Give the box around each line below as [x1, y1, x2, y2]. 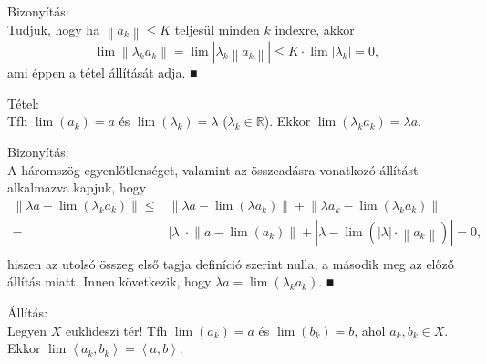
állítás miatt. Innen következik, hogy [7, 272, 212, 291]
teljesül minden [174, 19, 260, 38]
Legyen [7, 320, 47, 339]
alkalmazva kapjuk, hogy [7, 178, 147, 197]
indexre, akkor [275, 19, 355, 38]
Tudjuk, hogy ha [7, 19, 100, 38]
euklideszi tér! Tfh [65, 320, 168, 339]
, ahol [354, 320, 386, 339]
